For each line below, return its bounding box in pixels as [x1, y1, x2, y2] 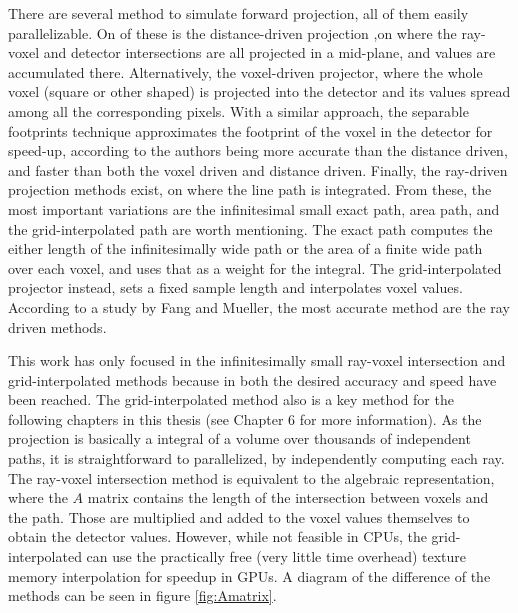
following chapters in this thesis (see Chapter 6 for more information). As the [8, 408, 482, 429]
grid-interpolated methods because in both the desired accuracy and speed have [8, 369, 497, 390]
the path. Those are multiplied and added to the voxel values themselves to [8, 506, 470, 527]
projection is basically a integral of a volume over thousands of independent [8, 428, 471, 449]
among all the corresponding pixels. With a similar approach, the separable [8, 100, 469, 121]
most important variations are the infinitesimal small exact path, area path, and [8, 198, 500, 219]
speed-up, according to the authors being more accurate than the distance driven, [8, 140, 508, 161]
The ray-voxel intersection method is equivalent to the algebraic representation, [8, 467, 495, 488]
